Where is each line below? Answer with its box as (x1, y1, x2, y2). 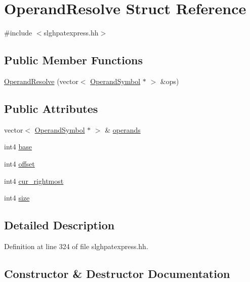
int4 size (4, 192, 30, 203)
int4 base (4, 141, 32, 152)
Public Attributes (4, 100, 98, 116)
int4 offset (4, 158, 35, 169)
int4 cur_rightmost (4, 175, 64, 186)
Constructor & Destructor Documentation (4, 265, 230, 281)
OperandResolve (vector (4, 75, 78, 86)
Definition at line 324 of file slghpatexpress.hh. (4, 240, 148, 251)
